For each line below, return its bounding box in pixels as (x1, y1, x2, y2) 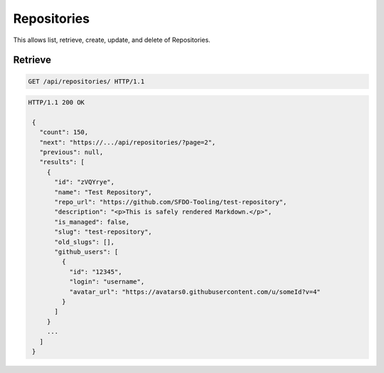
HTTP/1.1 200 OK (28, 98, 85, 107)
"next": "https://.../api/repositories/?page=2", (39, 138, 216, 146)
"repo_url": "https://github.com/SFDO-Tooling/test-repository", (54, 198, 287, 206)
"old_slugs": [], (54, 238, 115, 246)
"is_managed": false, (54, 218, 130, 226)
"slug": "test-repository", (54, 228, 152, 236)
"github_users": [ (54, 248, 119, 256)
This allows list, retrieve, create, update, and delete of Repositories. (13, 36, 211, 44)
